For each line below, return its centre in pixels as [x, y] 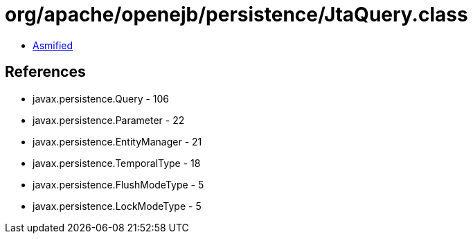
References [45, 72]
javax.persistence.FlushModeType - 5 [118, 184]
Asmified [53, 45]
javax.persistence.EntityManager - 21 [117, 141]
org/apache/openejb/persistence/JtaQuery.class [237, 15]
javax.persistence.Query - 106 [101, 98]
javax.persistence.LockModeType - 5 [117, 206]
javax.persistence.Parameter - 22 [109, 120]
